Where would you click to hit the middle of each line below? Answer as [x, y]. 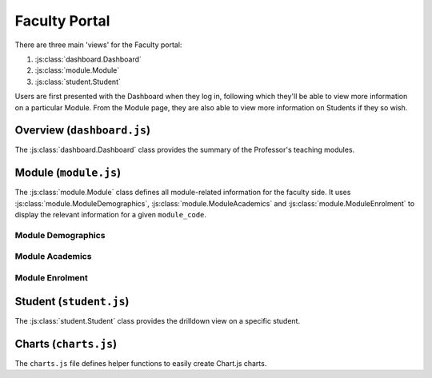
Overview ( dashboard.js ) [83, 131]
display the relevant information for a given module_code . [111, 215]
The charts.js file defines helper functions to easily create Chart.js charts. [141, 363]
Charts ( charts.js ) [66, 344]
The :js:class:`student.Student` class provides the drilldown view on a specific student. [157, 320]
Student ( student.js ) [72, 301]
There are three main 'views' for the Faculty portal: [98, 45]
